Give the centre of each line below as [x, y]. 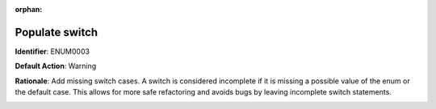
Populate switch [57, 32]
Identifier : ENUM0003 [52, 51]
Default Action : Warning [56, 66]
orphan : [29, 9]
